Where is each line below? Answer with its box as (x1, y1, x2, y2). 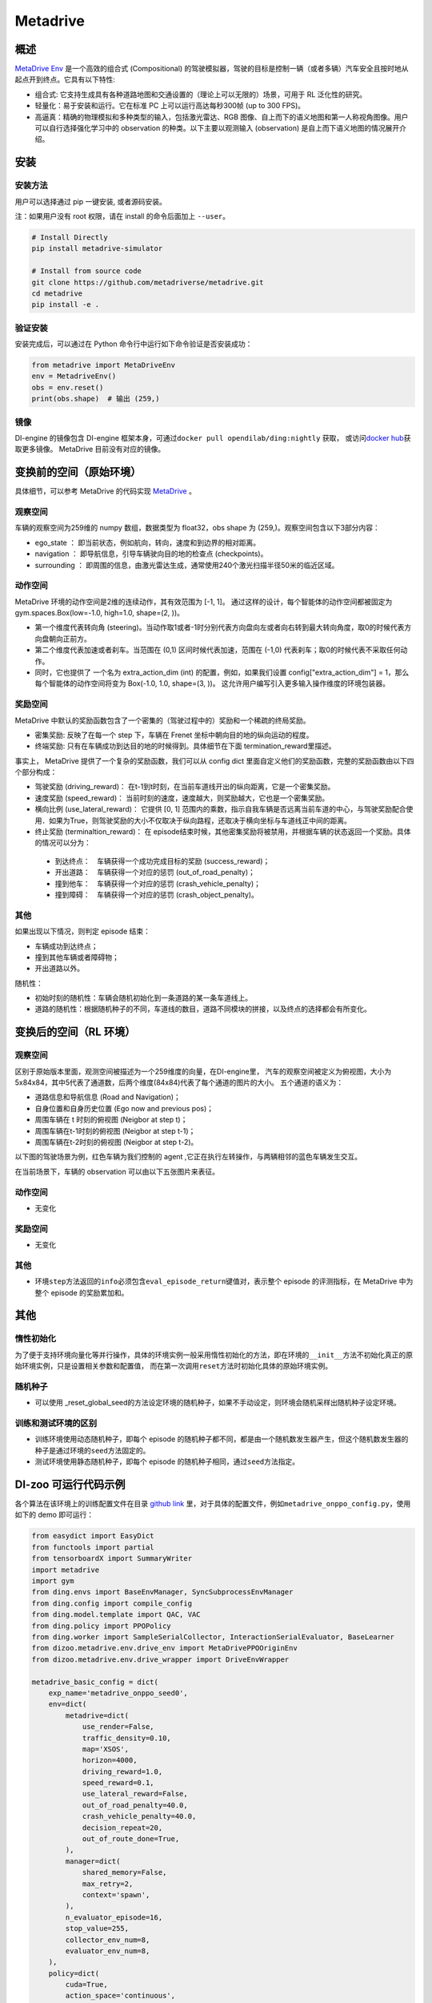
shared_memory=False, (82, 1868, 167, 1877)
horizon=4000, (82, 1755, 138, 1765)
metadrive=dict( (65, 1711, 130, 1720)
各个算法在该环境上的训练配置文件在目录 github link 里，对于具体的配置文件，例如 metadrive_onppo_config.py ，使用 (14, 1499, 411, 1509)
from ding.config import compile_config (31, 1598, 192, 1608)
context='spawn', (82, 1890, 150, 1899)
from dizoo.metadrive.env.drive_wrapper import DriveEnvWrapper (31, 1654, 290, 1664)
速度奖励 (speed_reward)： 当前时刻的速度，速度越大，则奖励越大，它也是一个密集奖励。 (34, 793, 330, 803)
